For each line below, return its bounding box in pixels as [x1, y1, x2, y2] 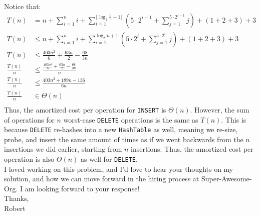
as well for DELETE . [81, 154, 138, 164]
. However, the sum [190, 104, 249, 115]
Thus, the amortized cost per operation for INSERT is [4, 104, 166, 115]
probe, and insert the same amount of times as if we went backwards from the [4, 134, 243, 144]
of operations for [4, 114, 55, 125]
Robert [4, 203, 26, 213]
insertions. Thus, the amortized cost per [131, 144, 253, 154]
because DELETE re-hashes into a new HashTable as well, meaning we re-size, [4, 124, 238, 135]
